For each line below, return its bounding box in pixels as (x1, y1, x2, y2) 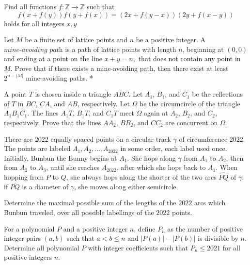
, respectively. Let (77, 98, 130, 108)
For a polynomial (4, 223, 55, 233)
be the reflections (192, 89, 243, 99)
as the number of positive (167, 223, 243, 233)
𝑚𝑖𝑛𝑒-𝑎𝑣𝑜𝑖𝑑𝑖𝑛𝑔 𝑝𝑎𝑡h (4, 46, 63, 53)
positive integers (4, 252, 52, 262)
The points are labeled (4, 143, 71, 153)
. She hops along (127, 152, 176, 163)
